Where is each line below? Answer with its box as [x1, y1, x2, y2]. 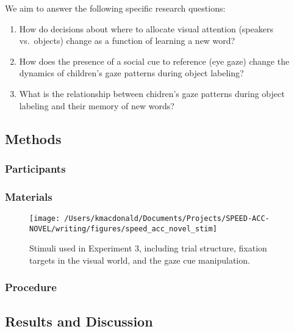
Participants [5, 161, 66, 176]
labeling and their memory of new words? [19, 99, 174, 112]
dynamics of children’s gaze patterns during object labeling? [19, 67, 244, 79]
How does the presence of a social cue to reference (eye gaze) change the [19, 54, 290, 67]
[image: [29, 214, 60, 223]
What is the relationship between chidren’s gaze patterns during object [19, 87, 285, 99]
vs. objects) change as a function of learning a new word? [19, 34, 235, 47]
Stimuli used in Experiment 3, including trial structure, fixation [29, 242, 267, 254]
